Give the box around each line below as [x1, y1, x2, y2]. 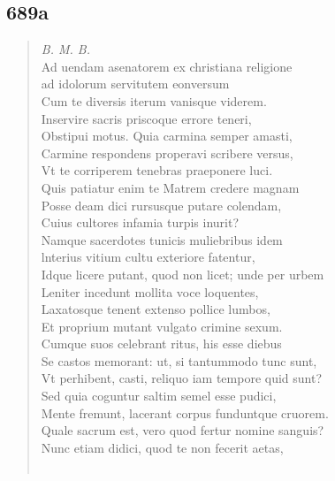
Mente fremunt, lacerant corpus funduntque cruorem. [41, 403, 329, 422]
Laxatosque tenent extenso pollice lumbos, [41, 300, 270, 318]
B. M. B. [41, 40, 90, 58]
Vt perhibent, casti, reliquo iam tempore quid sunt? [41, 369, 323, 387]
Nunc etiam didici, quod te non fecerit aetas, [41, 438, 284, 456]
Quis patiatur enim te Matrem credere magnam [41, 178, 300, 196]
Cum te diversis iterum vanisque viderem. [41, 91, 267, 110]
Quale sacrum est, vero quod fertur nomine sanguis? [41, 421, 324, 439]
